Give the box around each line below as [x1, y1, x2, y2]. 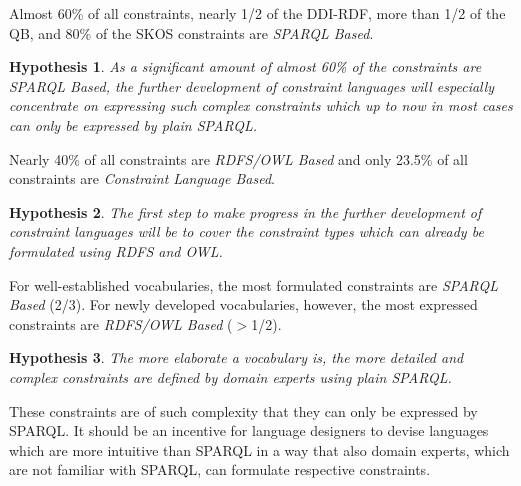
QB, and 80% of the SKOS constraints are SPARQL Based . [9, 22, 374, 43]
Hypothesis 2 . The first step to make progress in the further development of [9, 201, 482, 222]
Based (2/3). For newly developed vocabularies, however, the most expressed [9, 294, 478, 315]
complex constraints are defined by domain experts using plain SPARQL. [9, 366, 452, 387]
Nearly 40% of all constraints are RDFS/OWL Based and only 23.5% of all [9, 148, 468, 169]
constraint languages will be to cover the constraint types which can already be [9, 221, 484, 242]
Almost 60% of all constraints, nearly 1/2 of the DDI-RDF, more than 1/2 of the [9, 3, 506, 23]
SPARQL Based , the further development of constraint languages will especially [9, 75, 495, 96]
